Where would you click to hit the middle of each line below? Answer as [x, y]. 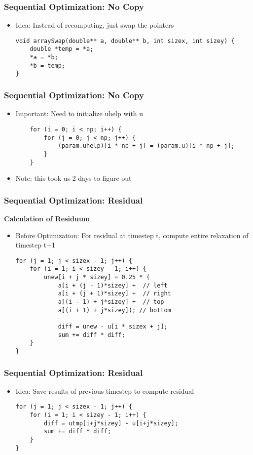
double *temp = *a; [62, 49]
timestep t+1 [35, 245]
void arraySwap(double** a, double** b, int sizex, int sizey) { [125, 41]
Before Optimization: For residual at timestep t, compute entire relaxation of [132, 235]
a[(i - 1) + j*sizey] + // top [111, 302]
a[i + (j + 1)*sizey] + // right [114, 294]
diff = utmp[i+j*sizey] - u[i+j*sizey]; [111, 423]
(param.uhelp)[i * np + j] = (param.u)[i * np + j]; [146, 146]
